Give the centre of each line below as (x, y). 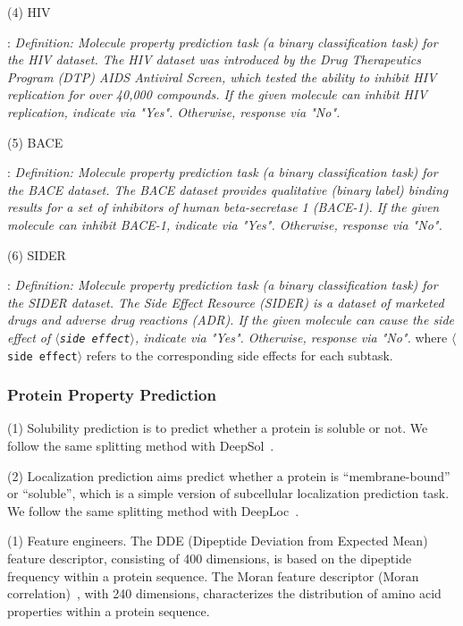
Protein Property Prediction (112, 395)
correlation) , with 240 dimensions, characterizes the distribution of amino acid (224, 593)
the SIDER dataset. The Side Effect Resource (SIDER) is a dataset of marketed (226, 302)
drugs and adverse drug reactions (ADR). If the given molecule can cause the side (231, 320)
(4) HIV (29, 12)
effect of (29, 337)
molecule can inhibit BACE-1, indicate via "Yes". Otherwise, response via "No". (225, 224)
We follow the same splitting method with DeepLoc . (153, 510)
